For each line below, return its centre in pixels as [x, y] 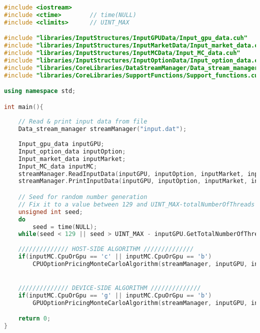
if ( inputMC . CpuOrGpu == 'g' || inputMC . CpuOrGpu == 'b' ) [115, 295]
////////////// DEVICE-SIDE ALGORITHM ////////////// [109, 288]
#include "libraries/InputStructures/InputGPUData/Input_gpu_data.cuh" [126, 38]
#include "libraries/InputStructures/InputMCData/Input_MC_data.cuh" [122, 53]
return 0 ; [34, 319]
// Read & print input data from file [83, 122]
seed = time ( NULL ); [65, 227]
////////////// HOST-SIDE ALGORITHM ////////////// [106, 249]
